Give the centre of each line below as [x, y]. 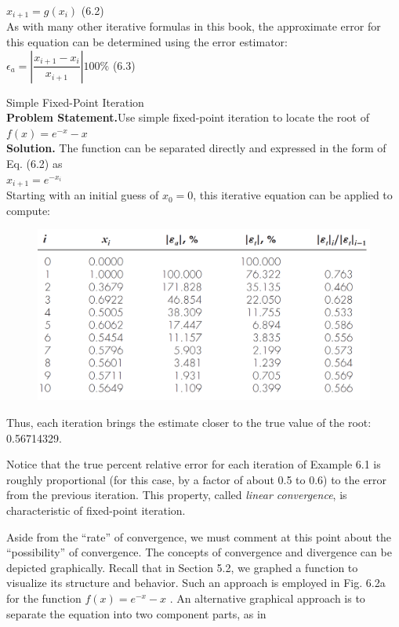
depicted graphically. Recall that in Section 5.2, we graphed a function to [182, 567]
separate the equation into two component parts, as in [136, 613]
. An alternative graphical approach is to [267, 598]
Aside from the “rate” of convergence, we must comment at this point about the [199, 536]
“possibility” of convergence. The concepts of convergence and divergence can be [199, 552]
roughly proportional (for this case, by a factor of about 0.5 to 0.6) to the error [197, 479]
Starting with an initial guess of [83, 195]
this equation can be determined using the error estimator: [147, 42]
